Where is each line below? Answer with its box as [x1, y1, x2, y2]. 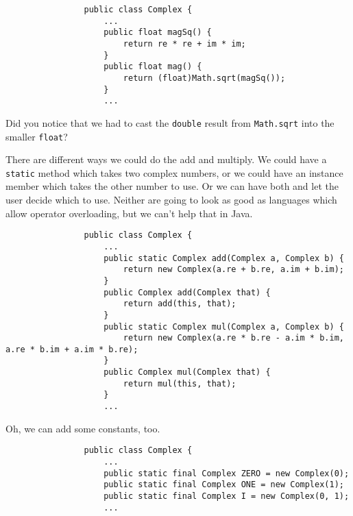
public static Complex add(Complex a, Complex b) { [104, 253, 344, 263]
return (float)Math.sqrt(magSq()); [123, 73, 286, 83]
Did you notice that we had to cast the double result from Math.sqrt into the [5, 115, 334, 130]
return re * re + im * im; [123, 38, 246, 49]
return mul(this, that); [123, 378, 236, 389]
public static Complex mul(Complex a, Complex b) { [104, 321, 344, 332]
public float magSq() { [104, 27, 212, 38]
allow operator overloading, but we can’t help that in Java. [5, 206, 253, 220]
